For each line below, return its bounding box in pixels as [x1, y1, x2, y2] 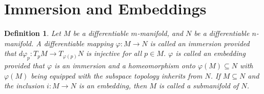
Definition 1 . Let [4, 28, 61, 39]
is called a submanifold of [159, 80, 239, 91]
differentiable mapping [44, 37, 113, 48]
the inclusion [4, 80, 45, 91]
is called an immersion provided [150, 37, 250, 48]
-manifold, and [137, 28, 184, 39]
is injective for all [86, 48, 142, 59]
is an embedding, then [78, 80, 147, 91]
